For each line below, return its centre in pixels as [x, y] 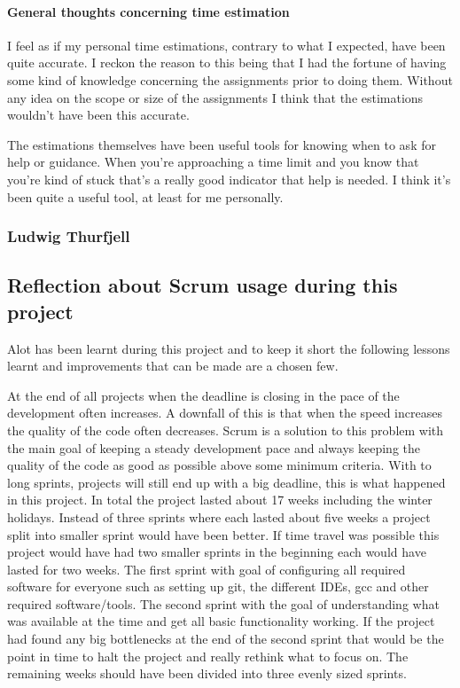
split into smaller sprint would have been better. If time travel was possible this [223, 534]
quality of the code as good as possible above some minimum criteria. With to [219, 465]
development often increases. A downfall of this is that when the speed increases [225, 413]
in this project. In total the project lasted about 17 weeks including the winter [220, 500]
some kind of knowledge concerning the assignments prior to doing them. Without [230, 79]
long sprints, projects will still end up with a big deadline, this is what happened [226, 482]
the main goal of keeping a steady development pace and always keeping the [214, 447]
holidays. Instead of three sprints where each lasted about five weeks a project [219, 516]
